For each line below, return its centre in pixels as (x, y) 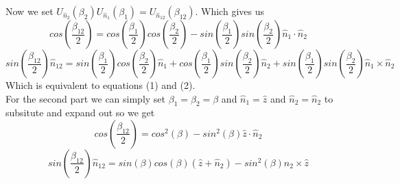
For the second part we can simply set (86, 98)
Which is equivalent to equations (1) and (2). (101, 85)
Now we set (30, 11)
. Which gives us (230, 11)
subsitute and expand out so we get (80, 113)
